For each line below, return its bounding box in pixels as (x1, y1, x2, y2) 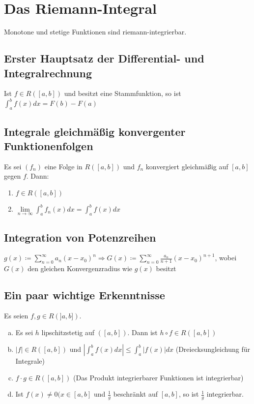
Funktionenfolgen (4, 138, 93, 153)
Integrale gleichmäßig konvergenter (4, 124, 186, 139)
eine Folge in (44, 161, 83, 171)
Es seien (4, 311, 28, 321)
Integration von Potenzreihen (4, 229, 156, 245)
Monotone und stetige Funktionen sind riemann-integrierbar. (4, 27, 187, 37)
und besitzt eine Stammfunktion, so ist (64, 88, 181, 98)
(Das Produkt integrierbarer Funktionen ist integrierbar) (73, 372, 244, 382)
